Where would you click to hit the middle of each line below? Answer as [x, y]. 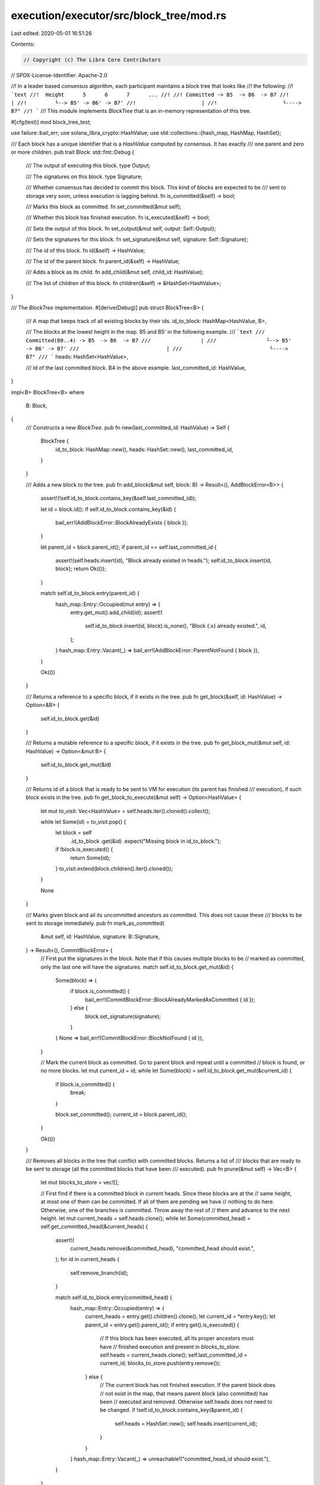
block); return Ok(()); [81, 569]
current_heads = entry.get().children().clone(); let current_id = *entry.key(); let [180, 1316]
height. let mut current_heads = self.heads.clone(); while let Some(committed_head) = [146, 1218]
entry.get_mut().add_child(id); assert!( [116, 612]
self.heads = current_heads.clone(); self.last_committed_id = [174, 1355]
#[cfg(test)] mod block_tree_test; [51, 122]
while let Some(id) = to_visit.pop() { [84, 822]
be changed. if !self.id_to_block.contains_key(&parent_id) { [171, 1410]
